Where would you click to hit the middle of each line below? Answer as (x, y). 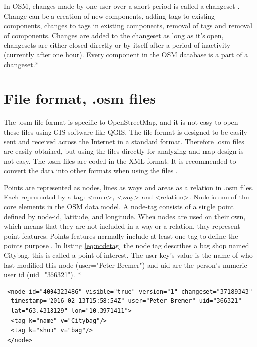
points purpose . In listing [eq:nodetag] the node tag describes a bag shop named (127, 245)
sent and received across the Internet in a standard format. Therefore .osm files (124, 141)
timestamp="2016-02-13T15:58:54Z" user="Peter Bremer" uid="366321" (126, 301)
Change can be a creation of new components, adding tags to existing (110, 16)
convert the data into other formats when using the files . (91, 171)
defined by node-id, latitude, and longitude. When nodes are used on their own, (125, 216)
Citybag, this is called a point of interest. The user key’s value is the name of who (128, 255)
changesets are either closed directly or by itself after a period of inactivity (117, 45)
